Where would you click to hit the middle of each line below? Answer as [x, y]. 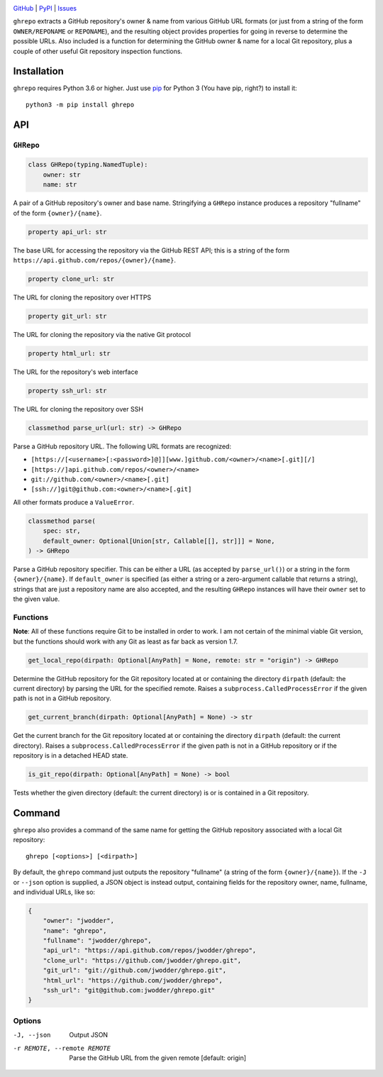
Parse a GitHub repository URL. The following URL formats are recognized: [122, 446]
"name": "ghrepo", [75, 930]
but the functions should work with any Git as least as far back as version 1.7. [126, 641]
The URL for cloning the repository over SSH [78, 409]
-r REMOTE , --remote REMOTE [62, 1048]
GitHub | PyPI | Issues [45, 8]
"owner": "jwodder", [79, 921]
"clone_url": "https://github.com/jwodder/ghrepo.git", [142, 960]
